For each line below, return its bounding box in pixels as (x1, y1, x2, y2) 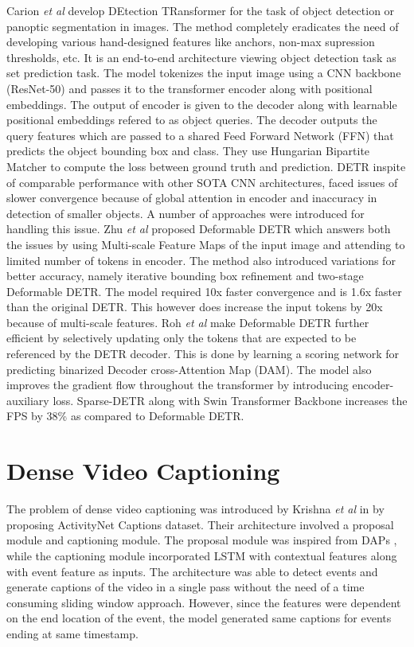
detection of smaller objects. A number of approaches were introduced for (6, 205, 365, 221)
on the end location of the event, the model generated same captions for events (6, 610, 392, 626)
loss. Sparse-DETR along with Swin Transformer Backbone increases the (53, 392, 408, 408)
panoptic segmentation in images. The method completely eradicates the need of (6, 18, 399, 34)
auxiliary (6, 392, 49, 408)
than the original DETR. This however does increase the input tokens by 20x (6, 298, 383, 315)
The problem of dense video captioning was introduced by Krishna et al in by (6, 501, 385, 517)
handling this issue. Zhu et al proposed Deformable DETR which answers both (6, 220, 391, 237)
